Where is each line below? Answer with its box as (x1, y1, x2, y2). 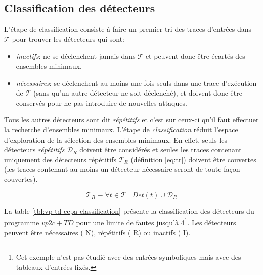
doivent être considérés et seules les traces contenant (79, 144, 242, 155)
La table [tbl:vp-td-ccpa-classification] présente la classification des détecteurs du (4, 205, 254, 216)
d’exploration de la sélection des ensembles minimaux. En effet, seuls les (4, 134, 227, 145)
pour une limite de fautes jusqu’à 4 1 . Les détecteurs (76, 216, 236, 227)
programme (4, 217, 39, 227)
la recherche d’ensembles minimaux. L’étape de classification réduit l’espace (4, 124, 238, 134)
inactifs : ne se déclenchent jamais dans (16, 51, 136, 61)
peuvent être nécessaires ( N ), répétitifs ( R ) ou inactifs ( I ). (4, 227, 191, 238)
